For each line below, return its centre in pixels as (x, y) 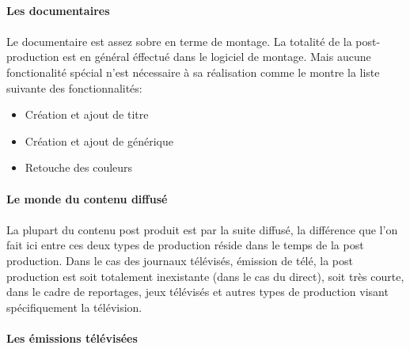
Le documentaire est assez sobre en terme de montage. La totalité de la (179, 41)
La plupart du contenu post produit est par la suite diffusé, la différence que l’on (202, 229)
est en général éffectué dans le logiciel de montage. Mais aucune (217, 57)
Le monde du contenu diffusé (87, 198)
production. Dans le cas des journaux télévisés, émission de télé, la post (180, 260)
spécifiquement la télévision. (74, 307)
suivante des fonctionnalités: (74, 87)
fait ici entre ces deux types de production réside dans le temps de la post (185, 245)
